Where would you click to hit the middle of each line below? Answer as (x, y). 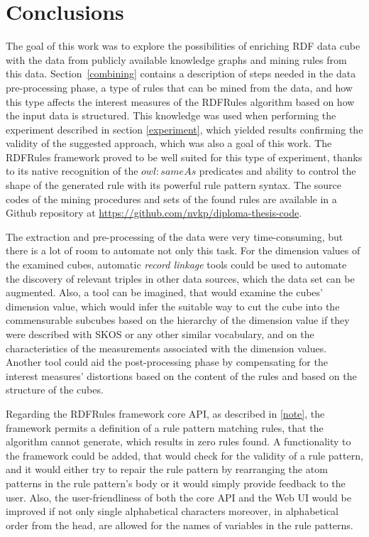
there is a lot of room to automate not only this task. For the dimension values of (183, 250)
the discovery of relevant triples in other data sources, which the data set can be (180, 278)
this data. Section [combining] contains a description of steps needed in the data (181, 74)
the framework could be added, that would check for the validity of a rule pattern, (184, 455)
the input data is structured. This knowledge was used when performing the (171, 115)
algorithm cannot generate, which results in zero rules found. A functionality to (178, 441)
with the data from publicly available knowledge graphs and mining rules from (176, 59)
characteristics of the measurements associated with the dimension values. (166, 348)
